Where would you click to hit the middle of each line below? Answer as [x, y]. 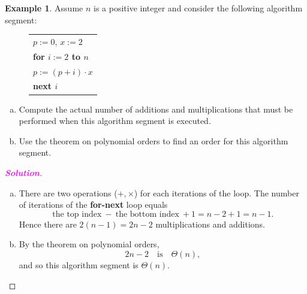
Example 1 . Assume [44, 8]
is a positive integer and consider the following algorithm [198, 8]
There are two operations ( [68, 193]
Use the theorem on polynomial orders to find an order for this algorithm [153, 140]
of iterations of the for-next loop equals [93, 204]
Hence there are [48, 224]
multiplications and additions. [210, 224]
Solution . [24, 172]
